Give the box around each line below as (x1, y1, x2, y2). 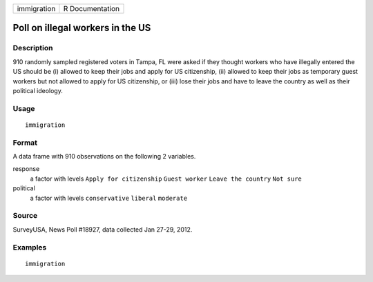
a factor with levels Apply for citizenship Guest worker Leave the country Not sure (30, 174, 302, 183)
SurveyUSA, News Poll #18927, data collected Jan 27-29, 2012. (12, 225, 193, 234)
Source (12, 211, 38, 221)
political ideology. (12, 86, 64, 94)
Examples (12, 242, 47, 252)
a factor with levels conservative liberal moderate (30, 194, 188, 202)
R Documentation (63, 4, 120, 13)
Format (12, 138, 38, 148)
